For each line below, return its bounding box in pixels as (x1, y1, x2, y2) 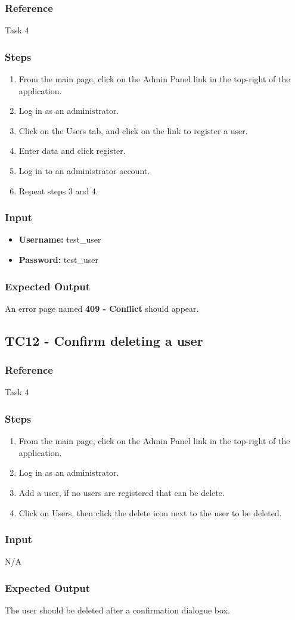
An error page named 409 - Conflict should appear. (5, 302, 199, 314)
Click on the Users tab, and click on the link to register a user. (18, 124, 248, 137)
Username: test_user (18, 233, 101, 246)
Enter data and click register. (18, 144, 126, 157)
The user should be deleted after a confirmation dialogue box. (5, 604, 230, 616)
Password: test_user (18, 253, 98, 265)
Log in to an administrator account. (18, 165, 150, 176)
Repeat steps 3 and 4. (18, 184, 98, 197)
